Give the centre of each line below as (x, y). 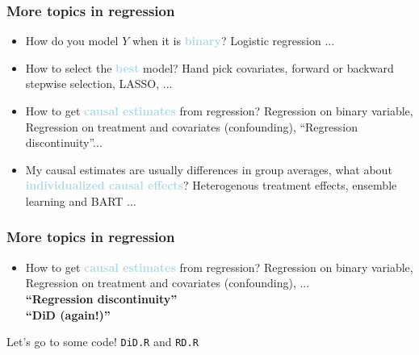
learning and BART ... (81, 200)
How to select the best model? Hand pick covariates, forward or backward (209, 67)
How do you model (72, 41)
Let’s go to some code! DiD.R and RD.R (103, 342)
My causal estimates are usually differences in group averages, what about (209, 169)
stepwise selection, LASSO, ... (99, 84)
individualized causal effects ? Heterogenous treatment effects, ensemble (211, 185)
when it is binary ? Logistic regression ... (233, 41)
